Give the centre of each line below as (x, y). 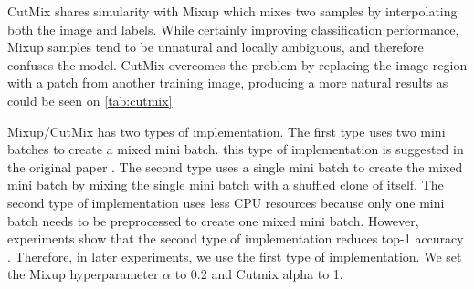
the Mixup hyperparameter (83, 274)
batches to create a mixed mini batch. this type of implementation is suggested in (236, 149)
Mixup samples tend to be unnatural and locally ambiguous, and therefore (216, 47)
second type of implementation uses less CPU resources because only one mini (226, 202)
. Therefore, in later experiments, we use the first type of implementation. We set (235, 256)
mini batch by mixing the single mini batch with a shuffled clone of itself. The (226, 185)
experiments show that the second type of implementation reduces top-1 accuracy (236, 238)
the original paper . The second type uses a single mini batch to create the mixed (235, 166)
